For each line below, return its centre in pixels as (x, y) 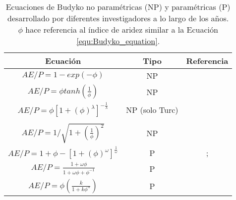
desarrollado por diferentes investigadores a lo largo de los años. (118, 18)
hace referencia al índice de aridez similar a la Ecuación (122, 29)
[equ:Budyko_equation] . (118, 41)
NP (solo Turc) (152, 109)
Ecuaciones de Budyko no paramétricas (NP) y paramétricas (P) (118, 7)
